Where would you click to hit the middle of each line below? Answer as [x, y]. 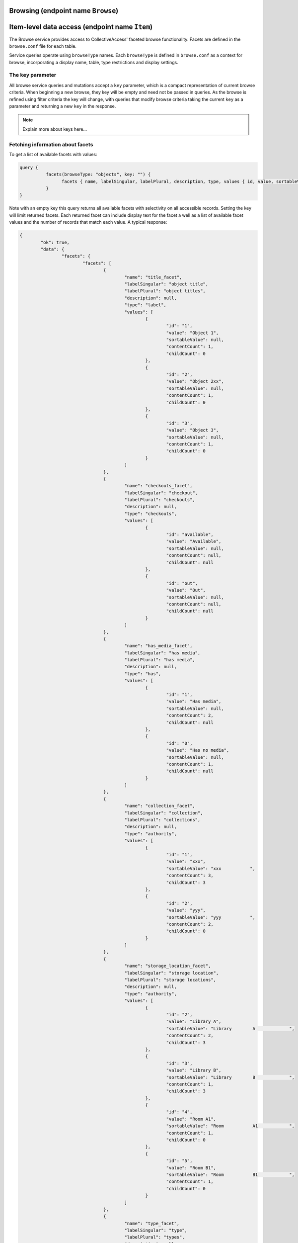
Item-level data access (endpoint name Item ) [81, 27]
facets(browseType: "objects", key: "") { [98, 175]
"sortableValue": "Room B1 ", [230, 1174]
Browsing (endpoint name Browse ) [64, 11]
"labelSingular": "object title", [166, 284]
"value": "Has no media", [198, 750]
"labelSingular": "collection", [164, 813]
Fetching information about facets [51, 144]
